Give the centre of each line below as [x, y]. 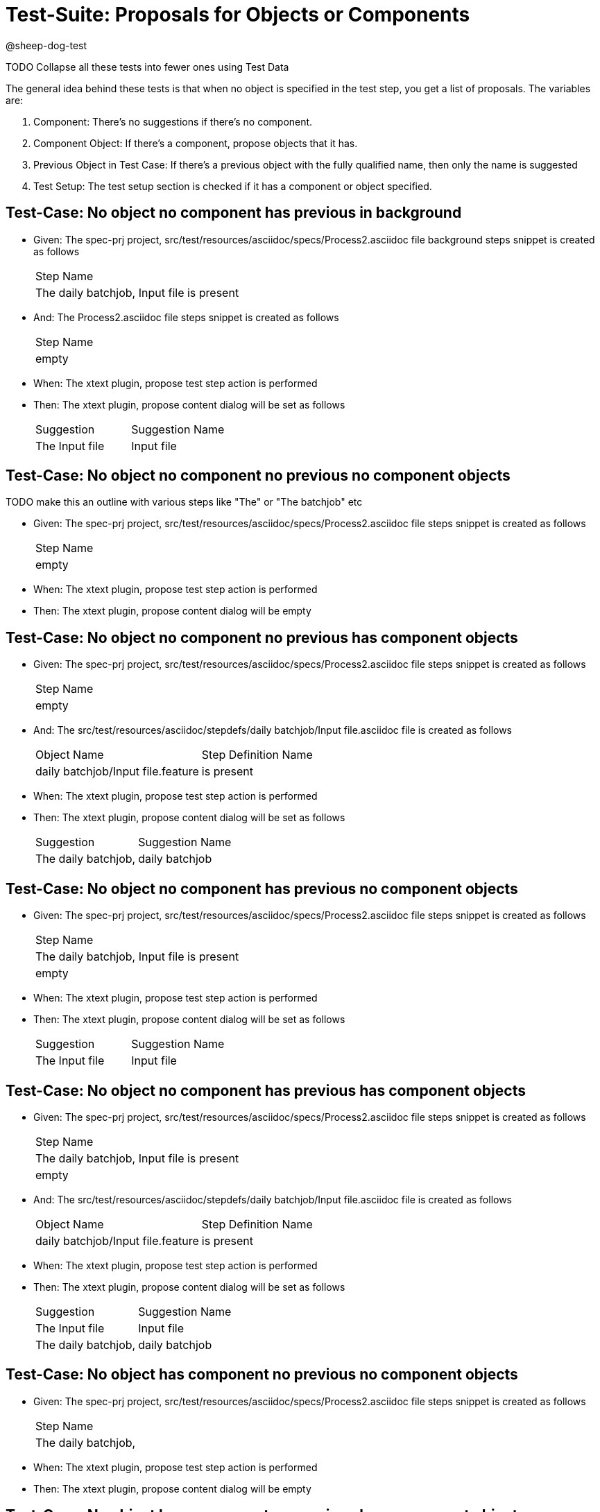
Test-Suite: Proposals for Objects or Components [238, 15]
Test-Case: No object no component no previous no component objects [258, 476]
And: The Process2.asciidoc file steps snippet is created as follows [186, 317]
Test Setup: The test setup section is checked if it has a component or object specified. [233, 186]
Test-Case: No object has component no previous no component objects [262, 1375]
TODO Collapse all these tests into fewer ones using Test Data [147, 67]
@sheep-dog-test [46, 45]
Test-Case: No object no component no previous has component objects [262, 637]
